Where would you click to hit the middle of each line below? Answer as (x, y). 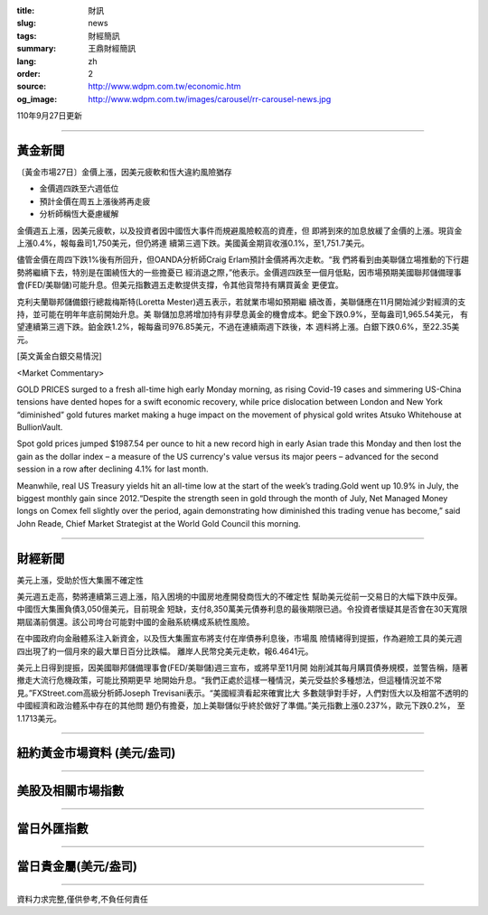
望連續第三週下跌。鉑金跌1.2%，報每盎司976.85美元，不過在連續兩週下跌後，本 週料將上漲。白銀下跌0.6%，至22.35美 (238, 327)
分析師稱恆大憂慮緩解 (79, 214)
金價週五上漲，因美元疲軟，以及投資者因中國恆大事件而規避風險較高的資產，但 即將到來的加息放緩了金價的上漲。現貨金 (239, 230)
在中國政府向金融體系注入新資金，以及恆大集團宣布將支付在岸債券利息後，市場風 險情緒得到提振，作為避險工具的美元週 (239, 639)
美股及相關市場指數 (70, 791)
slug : (26, 23)
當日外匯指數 (52, 829)
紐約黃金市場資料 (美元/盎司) (96, 753)
